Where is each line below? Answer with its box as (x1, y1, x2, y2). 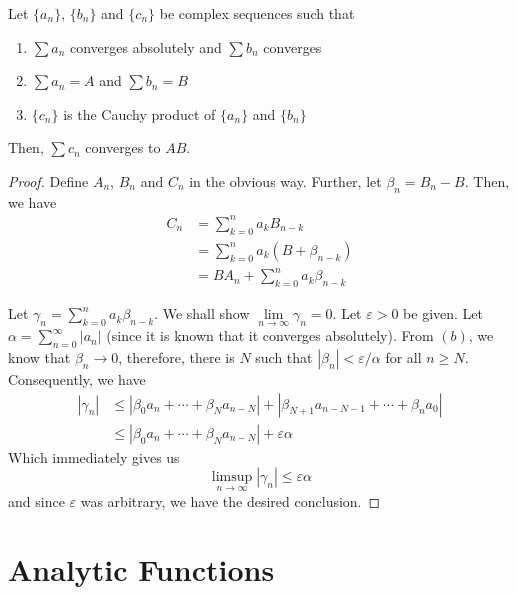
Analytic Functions (8, 549, 275, 590)
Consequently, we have (8, 369, 146, 390)
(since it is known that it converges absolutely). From (106, 325, 434, 346)
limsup (211, 470, 253, 485)
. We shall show (154, 303, 250, 324)
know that (8, 347, 71, 368)
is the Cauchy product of (63, 103, 216, 124)
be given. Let (403, 303, 483, 324)
